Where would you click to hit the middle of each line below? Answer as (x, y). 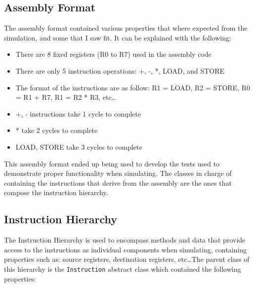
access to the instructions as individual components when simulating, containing (125, 249)
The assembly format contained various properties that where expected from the (126, 28)
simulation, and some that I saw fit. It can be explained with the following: (118, 37)
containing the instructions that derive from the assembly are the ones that (118, 183)
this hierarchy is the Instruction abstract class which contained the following (123, 268)
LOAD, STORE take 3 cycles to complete (79, 146)
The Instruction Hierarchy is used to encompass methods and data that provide (125, 240)
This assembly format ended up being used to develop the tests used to (112, 163)
